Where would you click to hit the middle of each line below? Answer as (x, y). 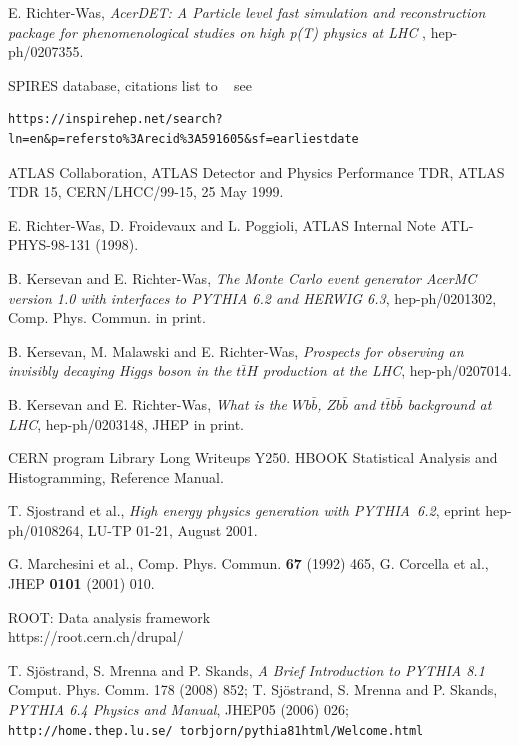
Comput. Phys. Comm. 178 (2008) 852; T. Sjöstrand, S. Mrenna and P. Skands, (253, 689)
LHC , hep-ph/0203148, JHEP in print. (126, 423)
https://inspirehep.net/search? (115, 119)
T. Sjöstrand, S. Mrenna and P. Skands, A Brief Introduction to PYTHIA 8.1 (246, 669)
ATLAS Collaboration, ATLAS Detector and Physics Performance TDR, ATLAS (256, 171)
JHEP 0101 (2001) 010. (81, 583)
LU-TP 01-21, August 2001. (173, 529)
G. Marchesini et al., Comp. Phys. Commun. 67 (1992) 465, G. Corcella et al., (248, 563)
